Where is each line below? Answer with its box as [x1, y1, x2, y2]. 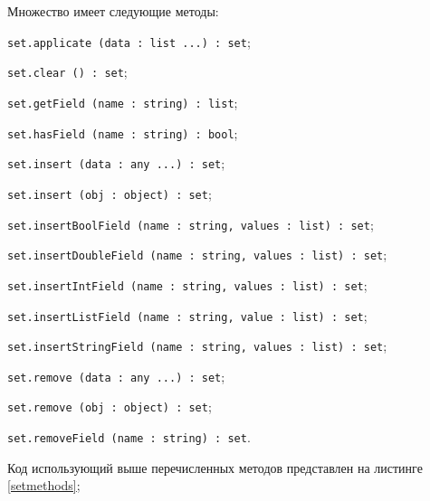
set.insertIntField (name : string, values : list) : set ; [7, 275, 368, 294]
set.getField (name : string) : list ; [7, 92, 238, 111]
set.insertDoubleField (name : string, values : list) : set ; [7, 245, 387, 264]
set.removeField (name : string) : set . [7, 428, 251, 447]
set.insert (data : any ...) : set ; [7, 154, 225, 173]
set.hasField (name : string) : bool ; [7, 123, 238, 142]
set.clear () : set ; [7, 62, 128, 81]
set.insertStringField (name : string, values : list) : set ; [7, 336, 387, 355]
